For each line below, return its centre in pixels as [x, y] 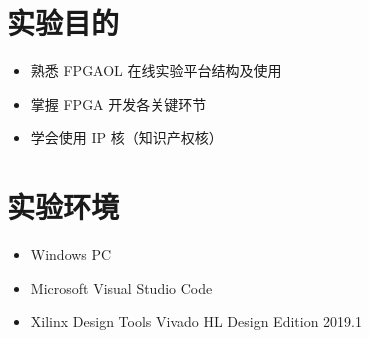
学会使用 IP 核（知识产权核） [126, 137]
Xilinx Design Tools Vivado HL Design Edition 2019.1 [196, 321]
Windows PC [71, 254]
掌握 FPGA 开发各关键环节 [118, 103]
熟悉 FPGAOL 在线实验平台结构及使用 [156, 70]
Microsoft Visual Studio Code [121, 287]
